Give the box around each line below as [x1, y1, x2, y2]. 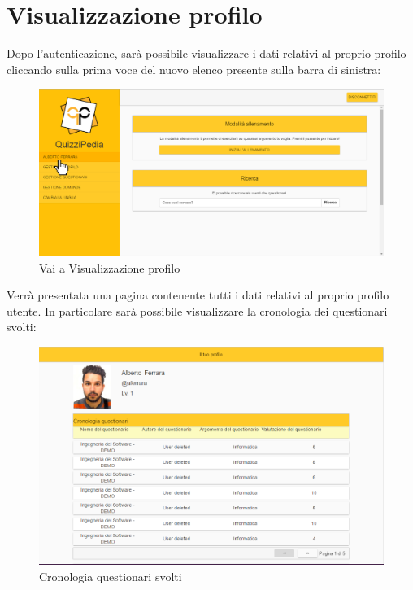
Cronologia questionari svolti [39, 567, 182, 584]
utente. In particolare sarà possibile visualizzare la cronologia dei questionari [7, 302, 388, 319]
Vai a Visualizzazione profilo [39, 259, 180, 276]
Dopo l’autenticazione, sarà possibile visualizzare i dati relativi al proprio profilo [7, 45, 406, 62]
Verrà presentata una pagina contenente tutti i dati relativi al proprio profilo [7, 286, 389, 304]
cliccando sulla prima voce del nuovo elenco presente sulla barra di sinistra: [7, 60, 381, 77]
